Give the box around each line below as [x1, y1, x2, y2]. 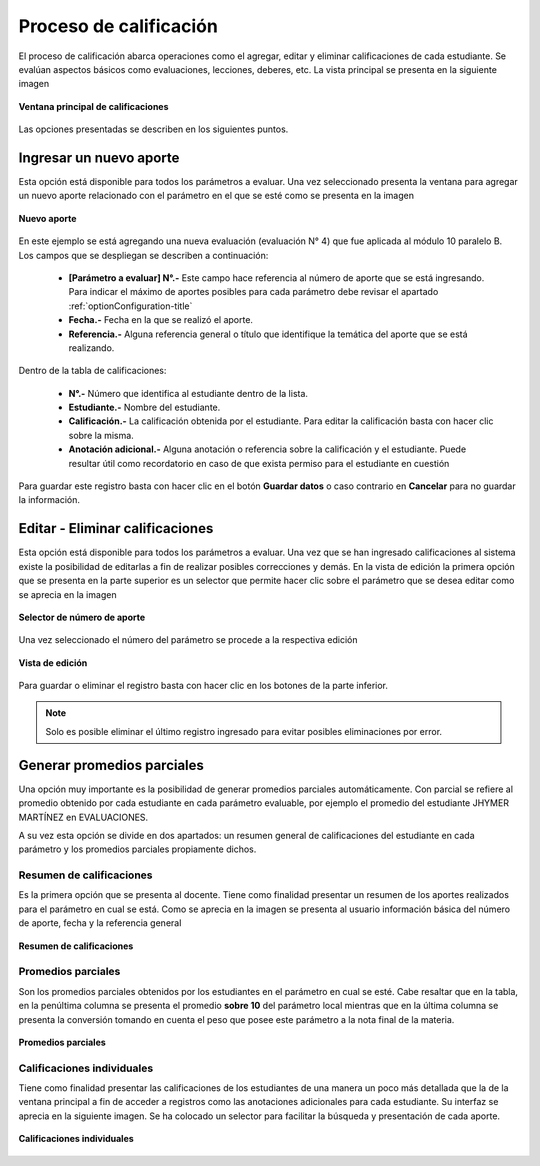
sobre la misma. [68, 429, 134, 441]
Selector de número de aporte [18, 611, 146, 623]
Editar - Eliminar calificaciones [18, 520, 214, 537]
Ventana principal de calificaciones [18, 100, 169, 112]
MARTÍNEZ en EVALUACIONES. [18, 811, 149, 823]
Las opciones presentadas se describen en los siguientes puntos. [18, 123, 289, 135]
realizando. [68, 341, 115, 354]
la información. [18, 494, 80, 506]
